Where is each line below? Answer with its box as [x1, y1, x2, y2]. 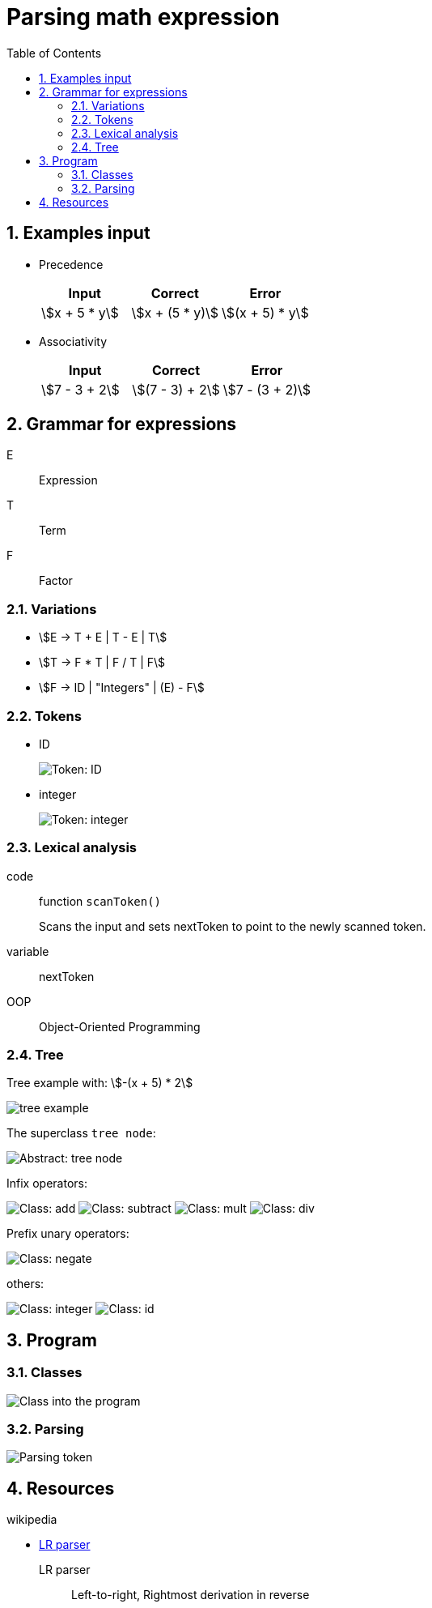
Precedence [39, 257, 104, 271]
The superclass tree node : [6, 1126, 156, 1141]
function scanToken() [39, 894, 162, 908]
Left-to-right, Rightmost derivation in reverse [71, 1588, 310, 1602]
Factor [39, 574, 73, 588]
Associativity [39, 334, 108, 348]
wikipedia [6, 1512, 57, 1527]
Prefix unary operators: [6, 1226, 129, 1241]
